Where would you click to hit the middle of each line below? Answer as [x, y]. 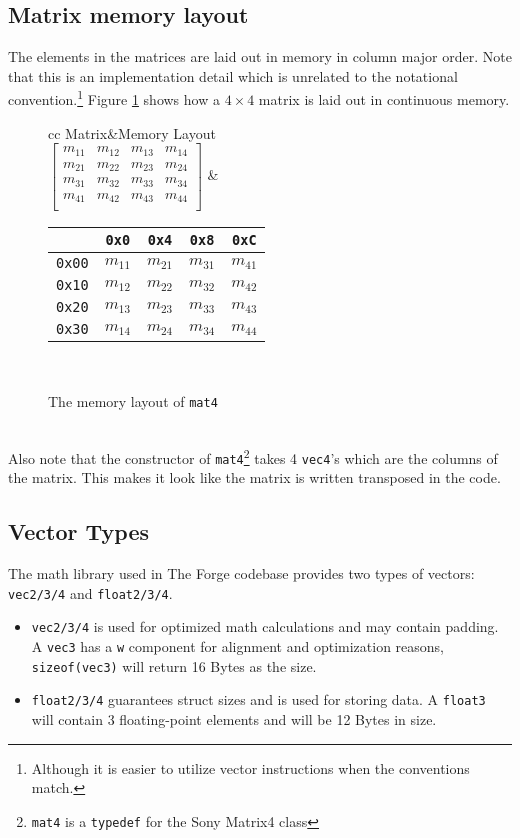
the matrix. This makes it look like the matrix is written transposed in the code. [254, 477]
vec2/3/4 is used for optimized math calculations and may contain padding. [265, 626]
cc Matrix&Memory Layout [132, 132]
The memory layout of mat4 [133, 400]
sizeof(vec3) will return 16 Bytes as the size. [174, 665]
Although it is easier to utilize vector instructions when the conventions [250, 767]
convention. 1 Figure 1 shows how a [114, 98]
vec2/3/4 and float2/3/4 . [90, 592]
